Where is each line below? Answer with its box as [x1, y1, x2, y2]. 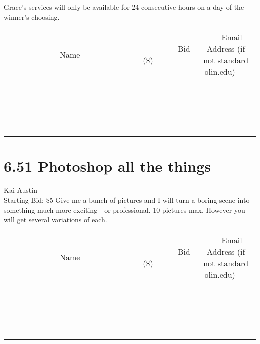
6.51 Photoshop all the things [4, 156, 211, 176]
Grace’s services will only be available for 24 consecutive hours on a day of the [4, 2, 244, 12]
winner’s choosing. [4, 11, 60, 22]
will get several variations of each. [4, 214, 107, 225]
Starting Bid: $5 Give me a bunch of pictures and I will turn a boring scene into [4, 194, 250, 205]
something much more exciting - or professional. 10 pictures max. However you [4, 204, 245, 215]
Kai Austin [4, 185, 37, 195]
